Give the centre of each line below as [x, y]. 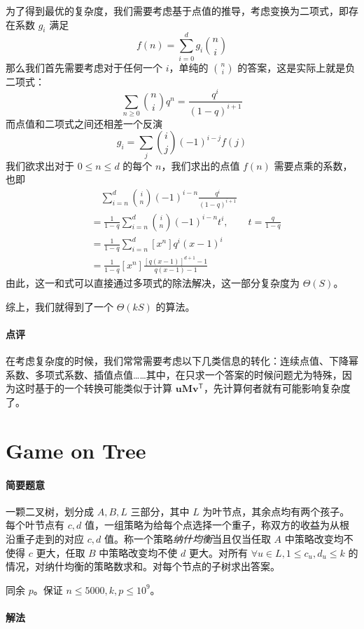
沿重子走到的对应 [45, 538]
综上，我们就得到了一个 [59, 306]
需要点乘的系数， [313, 165]
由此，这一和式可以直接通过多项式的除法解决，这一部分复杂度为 [153, 283]
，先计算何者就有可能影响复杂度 [277, 388]
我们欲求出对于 [40, 165]
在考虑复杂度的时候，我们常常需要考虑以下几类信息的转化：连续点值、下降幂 [182, 361]
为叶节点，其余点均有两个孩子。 [276, 511]
